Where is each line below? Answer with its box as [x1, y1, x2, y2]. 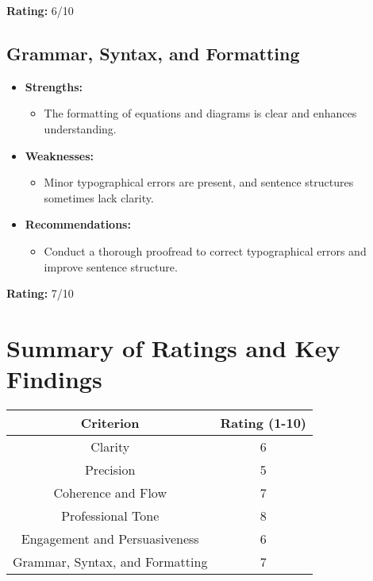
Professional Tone [61, 506, 160, 525]
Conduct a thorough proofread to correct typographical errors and [44, 242, 367, 259]
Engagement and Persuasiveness [21, 529, 199, 548]
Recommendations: [25, 216, 131, 233]
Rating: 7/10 [6, 285, 74, 302]
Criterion [80, 414, 140, 433]
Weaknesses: [25, 147, 94, 164]
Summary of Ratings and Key [6, 331, 340, 364]
